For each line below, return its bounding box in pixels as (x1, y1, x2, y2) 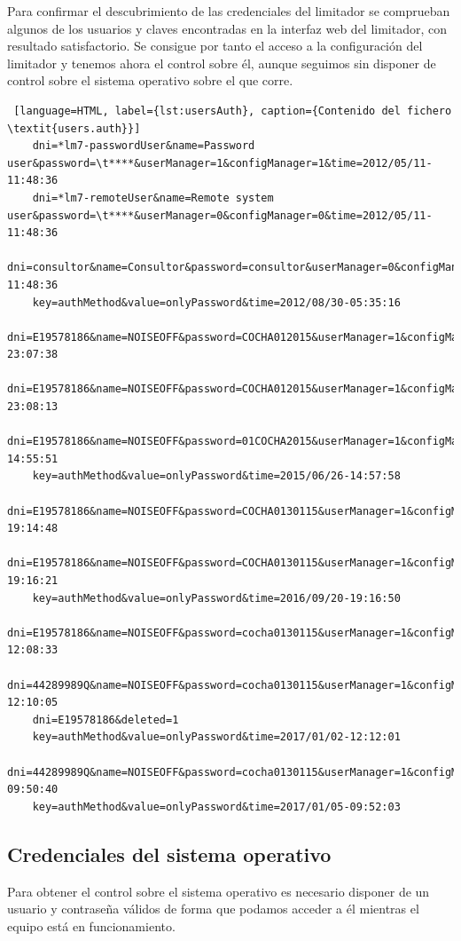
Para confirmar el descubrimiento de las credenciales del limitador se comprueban (7, 2, 450, 20)
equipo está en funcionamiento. (7, 916, 176, 935)
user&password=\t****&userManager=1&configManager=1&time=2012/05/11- (7, 156, 433, 170)
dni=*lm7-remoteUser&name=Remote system (32, 191, 274, 204)
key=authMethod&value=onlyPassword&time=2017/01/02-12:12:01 (32, 731, 401, 744)
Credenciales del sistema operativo (7, 840, 332, 867)
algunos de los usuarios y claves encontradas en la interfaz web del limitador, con (7, 19, 448, 37)
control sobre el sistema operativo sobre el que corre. (7, 71, 293, 90)
